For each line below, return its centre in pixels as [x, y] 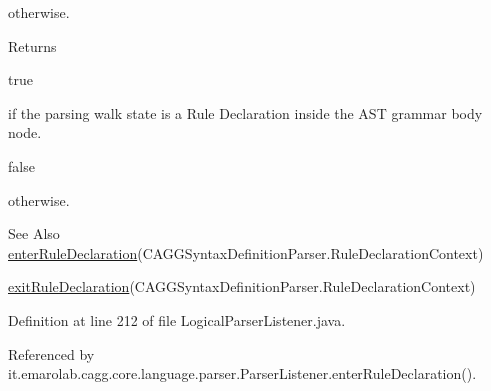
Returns [32, 45]
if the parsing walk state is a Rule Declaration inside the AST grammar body [245, 112]
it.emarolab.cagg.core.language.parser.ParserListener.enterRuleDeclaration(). [242, 373]
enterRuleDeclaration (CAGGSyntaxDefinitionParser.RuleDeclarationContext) [246, 252]
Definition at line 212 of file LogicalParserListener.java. [177, 319]
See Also [34, 233]
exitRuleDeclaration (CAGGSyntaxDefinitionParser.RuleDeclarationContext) [242, 286]
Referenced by [51, 353]
